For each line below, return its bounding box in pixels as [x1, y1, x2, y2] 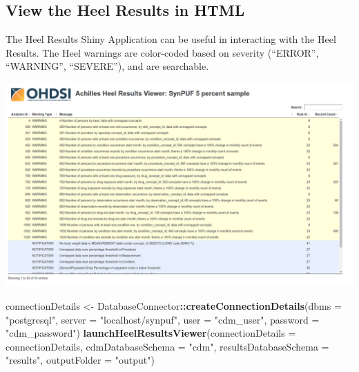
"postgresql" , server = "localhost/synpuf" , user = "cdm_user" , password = [6, 312, 320, 326]
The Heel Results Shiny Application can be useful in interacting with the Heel [6, 32, 336, 46]
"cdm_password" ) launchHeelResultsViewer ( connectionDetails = [6, 326, 296, 340]
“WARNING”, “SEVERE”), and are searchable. [6, 59, 209, 73]
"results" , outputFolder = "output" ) [6, 353, 155, 367]
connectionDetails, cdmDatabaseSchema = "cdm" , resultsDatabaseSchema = [6, 339, 329, 353]
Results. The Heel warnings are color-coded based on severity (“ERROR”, [6, 45, 319, 59]
